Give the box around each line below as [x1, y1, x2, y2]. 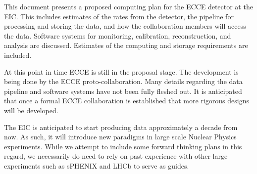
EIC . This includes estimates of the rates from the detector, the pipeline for [4, 11, 234, 21]
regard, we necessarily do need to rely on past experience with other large [4, 151, 228, 161]
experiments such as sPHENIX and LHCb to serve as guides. [4, 160, 189, 171]
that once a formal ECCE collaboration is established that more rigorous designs [4, 95, 249, 106]
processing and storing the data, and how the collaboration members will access [4, 21, 246, 31]
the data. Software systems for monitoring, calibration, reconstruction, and [4, 30, 231, 41]
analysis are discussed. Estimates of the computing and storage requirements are [4, 40, 248, 50]
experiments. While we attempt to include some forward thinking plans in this [4, 141, 242, 151]
